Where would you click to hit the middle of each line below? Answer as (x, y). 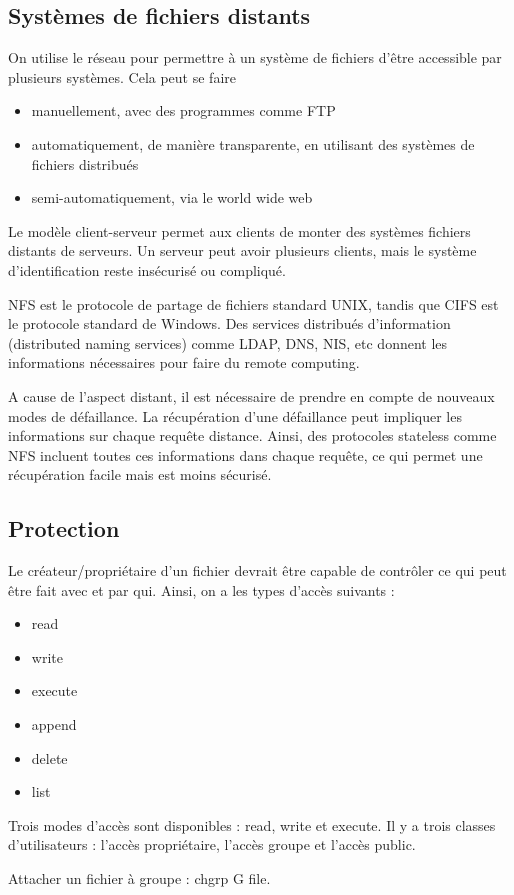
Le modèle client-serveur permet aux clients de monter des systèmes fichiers (239, 230)
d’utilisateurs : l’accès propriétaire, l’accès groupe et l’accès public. (212, 844)
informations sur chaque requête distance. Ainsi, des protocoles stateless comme (252, 435)
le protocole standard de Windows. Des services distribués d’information (229, 323)
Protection (64, 528)
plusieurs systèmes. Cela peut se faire (122, 76)
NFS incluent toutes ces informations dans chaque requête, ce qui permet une (245, 454)
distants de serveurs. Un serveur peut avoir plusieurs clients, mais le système (242, 250)
